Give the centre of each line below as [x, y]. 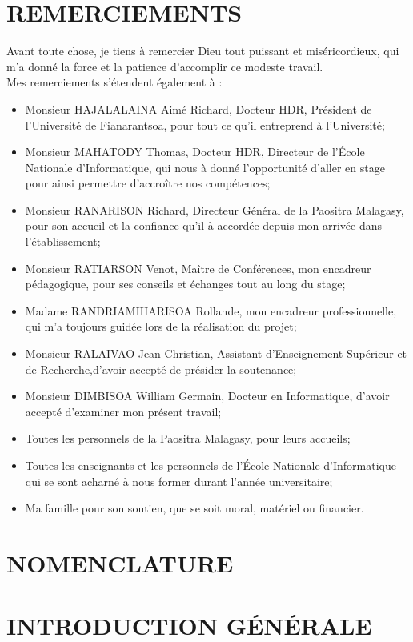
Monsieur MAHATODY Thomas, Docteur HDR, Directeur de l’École [195, 152]
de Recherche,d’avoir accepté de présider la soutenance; [161, 369]
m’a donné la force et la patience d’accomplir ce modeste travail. [165, 66]
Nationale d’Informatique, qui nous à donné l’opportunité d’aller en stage [205, 167]
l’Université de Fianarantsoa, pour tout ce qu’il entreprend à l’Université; [205, 124]
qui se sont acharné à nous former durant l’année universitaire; [179, 481]
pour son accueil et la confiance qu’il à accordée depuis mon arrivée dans [204, 225]
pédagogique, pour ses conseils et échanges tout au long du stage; [185, 284]
